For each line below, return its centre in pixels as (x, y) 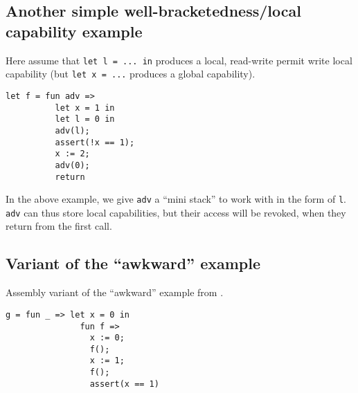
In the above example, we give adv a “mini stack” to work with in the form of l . (176, 199)
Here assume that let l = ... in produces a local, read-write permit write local (179, 60)
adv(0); (72, 165)
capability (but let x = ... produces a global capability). (131, 74)
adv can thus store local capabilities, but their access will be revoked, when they (176, 212)
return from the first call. (59, 226)
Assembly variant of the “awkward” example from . (115, 292)
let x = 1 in (85, 108)
